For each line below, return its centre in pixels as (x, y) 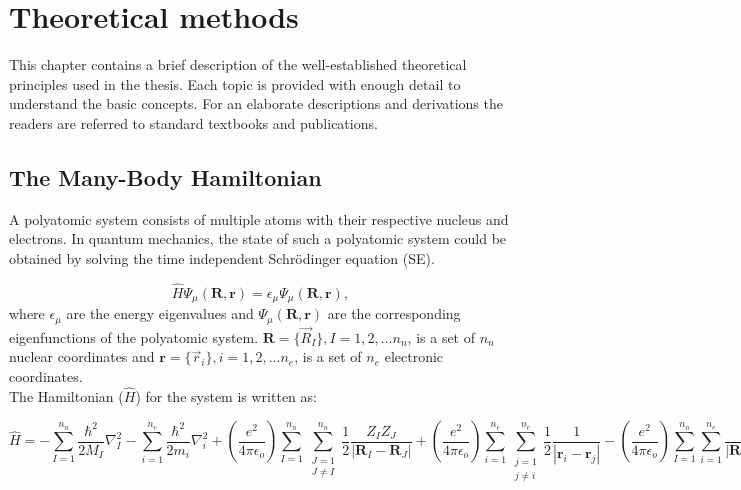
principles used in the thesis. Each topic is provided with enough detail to (235, 83)
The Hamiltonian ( (66, 395)
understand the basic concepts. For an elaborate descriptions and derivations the (256, 103)
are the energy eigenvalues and (160, 313)
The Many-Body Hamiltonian (165, 176)
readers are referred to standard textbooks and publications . (193, 122)
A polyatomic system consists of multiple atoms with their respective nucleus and (259, 218)
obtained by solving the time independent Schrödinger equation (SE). (222, 257)
